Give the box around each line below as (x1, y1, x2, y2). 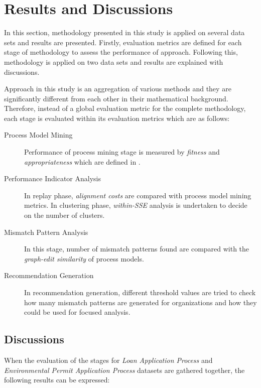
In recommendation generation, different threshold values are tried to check (24, 287, 256, 297)
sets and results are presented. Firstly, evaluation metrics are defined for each (4, 37, 242, 47)
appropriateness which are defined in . (24, 156, 141, 167)
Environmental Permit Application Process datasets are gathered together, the (4, 364, 245, 375)
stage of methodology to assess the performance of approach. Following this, (4, 47, 238, 57)
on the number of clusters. (24, 210, 105, 220)
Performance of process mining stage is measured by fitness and (24, 147, 220, 157)
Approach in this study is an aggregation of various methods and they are (4, 83, 231, 94)
